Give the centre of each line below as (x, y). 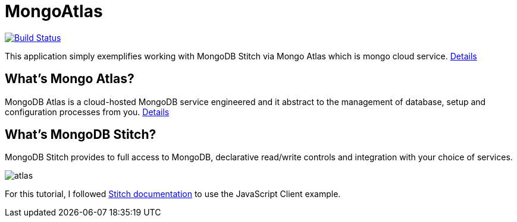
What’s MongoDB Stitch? (81, 135)
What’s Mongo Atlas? (70, 79)
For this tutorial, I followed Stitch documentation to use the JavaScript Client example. (173, 194)
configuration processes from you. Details (87, 112)
